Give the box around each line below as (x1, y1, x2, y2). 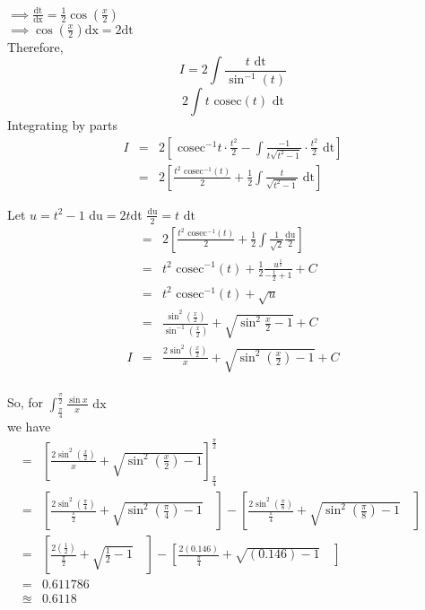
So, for (7, 393, 44, 412)
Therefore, (7, 37, 64, 56)
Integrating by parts (7, 116, 118, 135)
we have (7, 416, 51, 435)
